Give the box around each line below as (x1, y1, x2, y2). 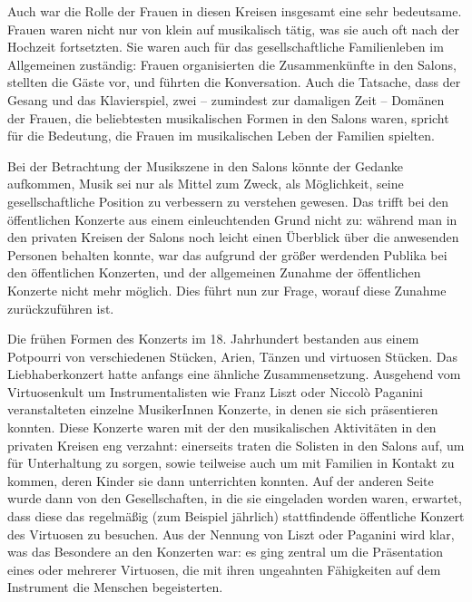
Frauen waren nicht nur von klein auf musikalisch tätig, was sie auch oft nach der (7, 19, 460, 38)
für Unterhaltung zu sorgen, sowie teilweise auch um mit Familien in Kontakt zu (7, 453, 455, 472)
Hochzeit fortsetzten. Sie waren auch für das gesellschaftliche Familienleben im (7, 37, 444, 56)
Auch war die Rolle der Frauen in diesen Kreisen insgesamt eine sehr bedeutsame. (7, 2, 462, 20)
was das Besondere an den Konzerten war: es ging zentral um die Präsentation (7, 542, 444, 561)
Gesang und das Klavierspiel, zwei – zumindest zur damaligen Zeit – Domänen (7, 90, 445, 109)
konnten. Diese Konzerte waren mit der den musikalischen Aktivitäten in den (7, 418, 437, 437)
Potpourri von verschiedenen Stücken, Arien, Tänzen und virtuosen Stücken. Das (7, 346, 458, 365)
